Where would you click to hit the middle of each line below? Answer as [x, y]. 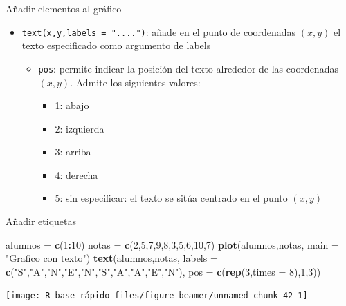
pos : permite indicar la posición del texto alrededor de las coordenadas [188, 68]
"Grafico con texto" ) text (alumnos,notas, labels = [112, 258]
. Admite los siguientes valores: [135, 82]
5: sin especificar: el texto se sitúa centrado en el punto [171, 198]
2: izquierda [80, 128]
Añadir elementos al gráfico [64, 8]
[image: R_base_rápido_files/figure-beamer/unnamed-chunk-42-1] [157, 296]
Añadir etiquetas [41, 221]
